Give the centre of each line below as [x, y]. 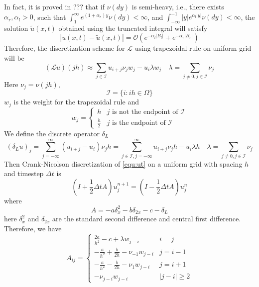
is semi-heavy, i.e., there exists [178, 6]
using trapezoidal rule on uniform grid [193, 48]
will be [14, 58]
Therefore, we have [33, 228]
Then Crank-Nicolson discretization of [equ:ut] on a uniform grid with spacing [123, 163]
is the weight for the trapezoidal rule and [76, 102]
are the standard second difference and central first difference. [147, 219]
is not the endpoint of [145, 112]
